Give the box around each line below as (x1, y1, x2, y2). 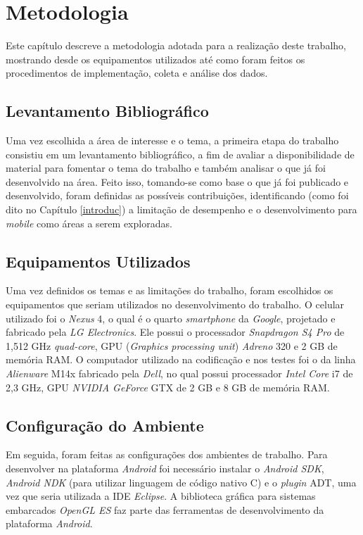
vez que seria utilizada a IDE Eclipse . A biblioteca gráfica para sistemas (6, 489, 316, 503)
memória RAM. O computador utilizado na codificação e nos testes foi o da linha (6, 352, 356, 367)
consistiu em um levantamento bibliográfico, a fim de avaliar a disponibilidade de (6, 146, 355, 161)
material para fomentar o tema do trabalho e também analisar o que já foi (6, 160, 326, 175)
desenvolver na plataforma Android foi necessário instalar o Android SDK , (6, 461, 324, 476)
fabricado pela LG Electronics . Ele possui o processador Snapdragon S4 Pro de (6, 325, 345, 339)
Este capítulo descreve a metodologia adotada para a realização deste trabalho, (6, 38, 346, 53)
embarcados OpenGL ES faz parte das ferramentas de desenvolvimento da (6, 502, 324, 517)
